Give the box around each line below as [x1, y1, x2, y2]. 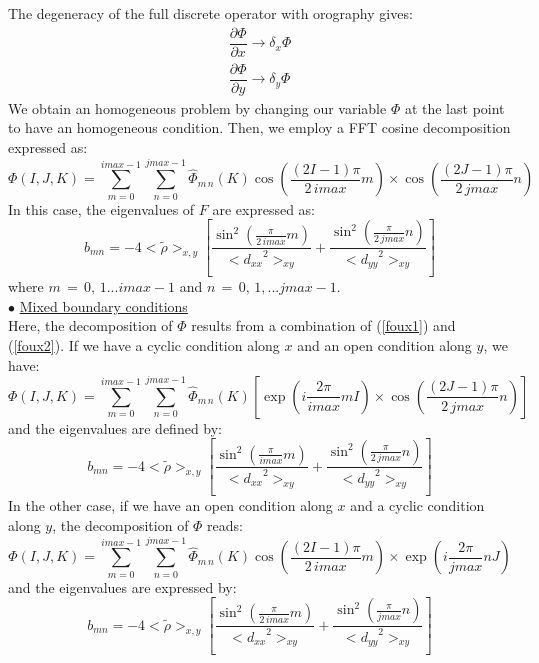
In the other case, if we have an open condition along [8, 495, 333, 516]
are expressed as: [212, 198, 315, 219]
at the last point [404, 97, 505, 118]
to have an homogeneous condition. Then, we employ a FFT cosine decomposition [8, 117, 511, 138]
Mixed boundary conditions [19, 295, 188, 316]
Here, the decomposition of [8, 315, 173, 336]
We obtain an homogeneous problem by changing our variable [8, 97, 387, 118]
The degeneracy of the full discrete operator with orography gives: [8, 3, 413, 23]
